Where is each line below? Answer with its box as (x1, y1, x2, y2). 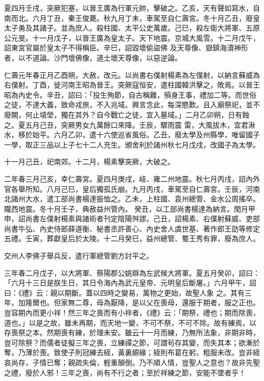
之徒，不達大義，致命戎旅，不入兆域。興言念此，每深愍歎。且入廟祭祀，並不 (4, 99, 260, 110)
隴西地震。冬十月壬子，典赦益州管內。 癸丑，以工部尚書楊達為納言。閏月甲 (4, 203, 255, 214)
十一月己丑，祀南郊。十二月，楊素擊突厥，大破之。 (4, 156, 175, 167)
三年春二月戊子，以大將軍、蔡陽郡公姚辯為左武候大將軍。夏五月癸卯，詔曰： (4, 267, 260, 278)
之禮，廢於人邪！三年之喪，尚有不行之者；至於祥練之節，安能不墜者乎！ (4, 367, 246, 377)
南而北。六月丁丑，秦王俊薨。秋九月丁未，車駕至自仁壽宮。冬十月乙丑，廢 (4, 12, 253, 23)
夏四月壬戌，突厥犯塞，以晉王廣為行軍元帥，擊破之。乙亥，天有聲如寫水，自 (4, 3, 260, 13)
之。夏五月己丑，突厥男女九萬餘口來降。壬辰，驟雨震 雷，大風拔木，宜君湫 (4, 119, 255, 130)
